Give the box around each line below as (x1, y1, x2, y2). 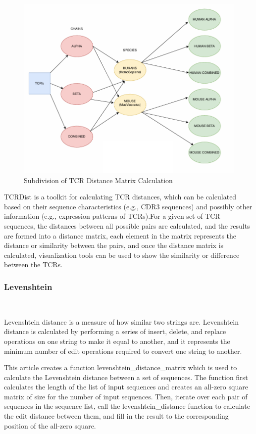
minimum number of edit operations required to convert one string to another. (4, 345, 242, 356)
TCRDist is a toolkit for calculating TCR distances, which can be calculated (4, 192, 237, 202)
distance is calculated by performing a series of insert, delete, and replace (4, 326, 226, 337)
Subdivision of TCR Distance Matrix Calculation (24, 175, 173, 185)
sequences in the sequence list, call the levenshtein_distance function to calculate (4, 401, 251, 411)
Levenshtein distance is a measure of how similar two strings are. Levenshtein (4, 316, 239, 327)
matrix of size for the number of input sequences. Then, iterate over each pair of (4, 391, 248, 401)
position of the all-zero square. (4, 420, 96, 431)
